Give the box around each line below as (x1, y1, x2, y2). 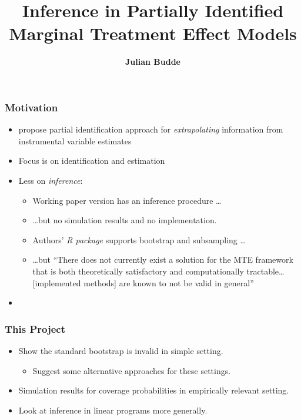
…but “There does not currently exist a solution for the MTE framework (32, 253, 293, 266)
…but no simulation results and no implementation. (32, 214, 217, 226)
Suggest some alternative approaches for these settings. (32, 364, 231, 376)
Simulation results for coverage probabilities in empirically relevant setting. (18, 384, 289, 396)
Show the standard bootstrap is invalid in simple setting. (18, 344, 223, 356)
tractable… (246, 264, 285, 277)
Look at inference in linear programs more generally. (18, 404, 208, 416)
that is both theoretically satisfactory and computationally (32, 264, 244, 277)
